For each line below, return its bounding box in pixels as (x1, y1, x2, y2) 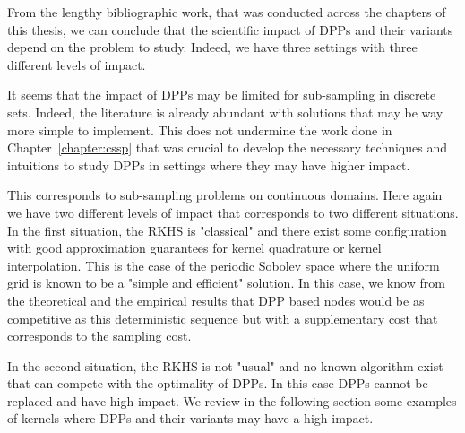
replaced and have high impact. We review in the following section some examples (7, 391, 457, 410)
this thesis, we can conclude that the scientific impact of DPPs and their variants (7, 20, 453, 39)
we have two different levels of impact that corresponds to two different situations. (7, 203, 459, 221)
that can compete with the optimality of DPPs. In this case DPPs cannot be (7, 374, 428, 393)
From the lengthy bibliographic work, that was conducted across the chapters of (7, 3, 446, 21)
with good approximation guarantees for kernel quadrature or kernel (7, 238, 382, 257)
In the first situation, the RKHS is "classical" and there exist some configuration (7, 221, 447, 239)
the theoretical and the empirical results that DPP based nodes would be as (7, 290, 425, 309)
